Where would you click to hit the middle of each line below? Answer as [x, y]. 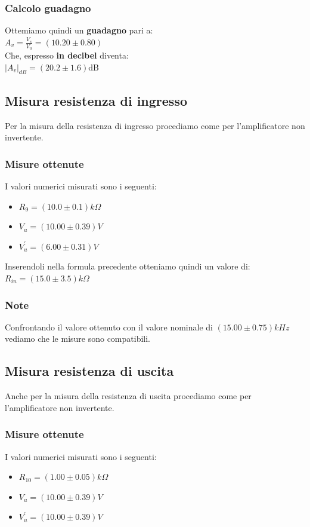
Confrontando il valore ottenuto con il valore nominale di [109, 327]
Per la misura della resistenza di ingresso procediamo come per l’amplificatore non [155, 125]
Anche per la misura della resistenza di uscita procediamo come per [128, 396]
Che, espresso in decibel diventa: [67, 55]
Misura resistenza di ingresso [96, 100]
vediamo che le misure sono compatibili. [78, 338]
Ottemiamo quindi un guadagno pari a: [79, 30]
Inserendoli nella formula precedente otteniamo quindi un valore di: [128, 266]
